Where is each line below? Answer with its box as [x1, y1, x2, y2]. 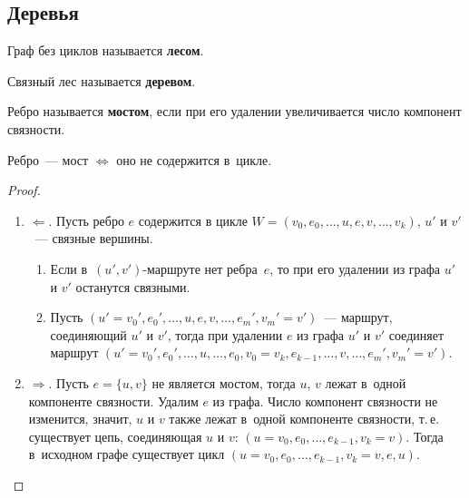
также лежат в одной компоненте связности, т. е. [169, 409, 440, 428]
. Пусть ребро [48, 210, 124, 229]
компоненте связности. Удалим [28, 391, 199, 410]
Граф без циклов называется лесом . [7, 41, 204, 60]
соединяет [388, 325, 445, 344]
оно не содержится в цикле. [116, 150, 272, 169]
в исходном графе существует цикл [28, 444, 225, 464]
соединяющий [50, 325, 127, 344]
